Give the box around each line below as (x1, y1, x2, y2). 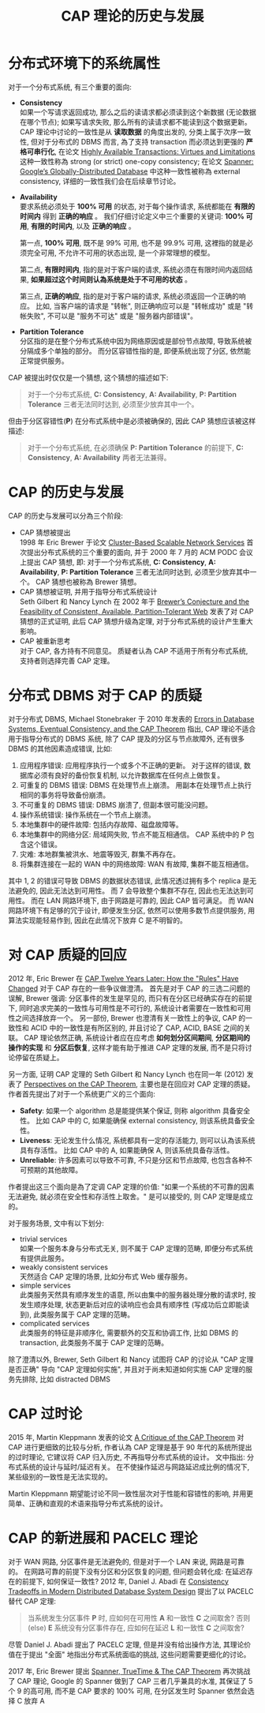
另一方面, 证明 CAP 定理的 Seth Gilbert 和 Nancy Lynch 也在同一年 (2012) (8, 1069, 245, 1078)
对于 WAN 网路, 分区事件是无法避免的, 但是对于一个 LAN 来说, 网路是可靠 (8, 1557, 244, 1566)
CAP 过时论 (8, 1404, 83, 1423)
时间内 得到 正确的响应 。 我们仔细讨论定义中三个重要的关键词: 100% (19, 211, 244, 221)
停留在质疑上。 (14, 1052, 64, 1062)
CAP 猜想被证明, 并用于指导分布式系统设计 (19, 587, 158, 596)
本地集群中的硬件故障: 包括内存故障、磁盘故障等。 (19, 819, 183, 829)
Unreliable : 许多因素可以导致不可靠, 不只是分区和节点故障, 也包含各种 (19, 1155, 246, 1164)
